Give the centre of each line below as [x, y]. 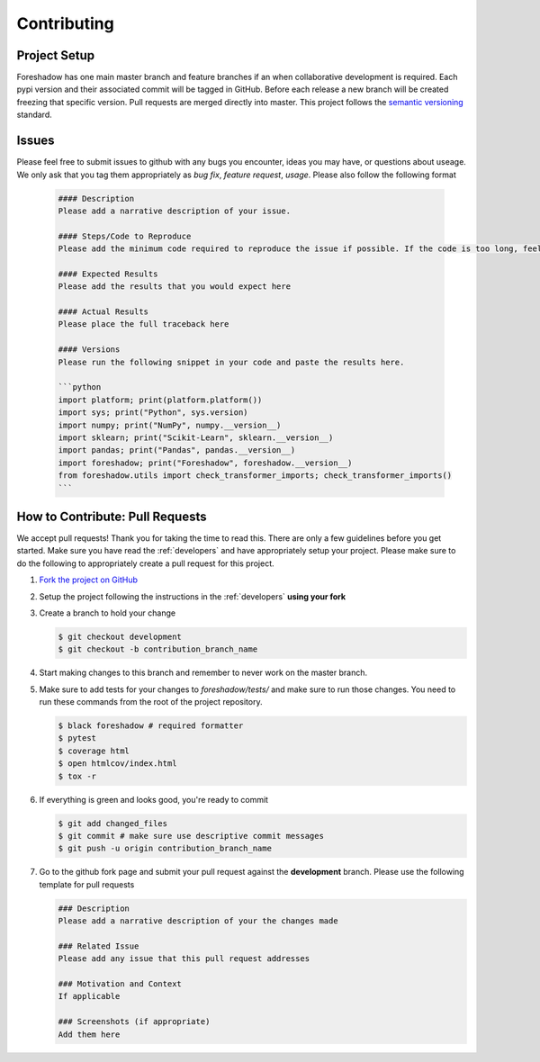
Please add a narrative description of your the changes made [198, 921]
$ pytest [77, 738]
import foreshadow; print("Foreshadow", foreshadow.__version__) [205, 463]
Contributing [65, 23]
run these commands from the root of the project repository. [151, 702]
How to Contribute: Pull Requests [112, 516]
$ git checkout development [120, 636]
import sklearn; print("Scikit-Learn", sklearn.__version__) [196, 437]
